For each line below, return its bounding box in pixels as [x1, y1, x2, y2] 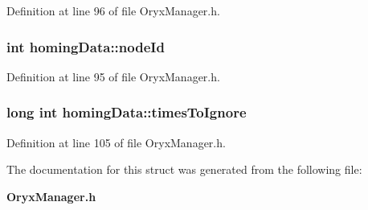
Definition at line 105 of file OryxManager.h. [6, 134, 226, 150]
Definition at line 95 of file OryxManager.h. [6, 68, 220, 84]
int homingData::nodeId [6, 36, 165, 56]
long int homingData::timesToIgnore [6, 102, 247, 122]
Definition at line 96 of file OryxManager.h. [6, 2, 220, 19]
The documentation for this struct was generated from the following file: [6, 161, 362, 178]
